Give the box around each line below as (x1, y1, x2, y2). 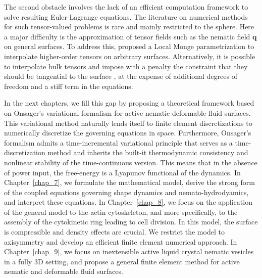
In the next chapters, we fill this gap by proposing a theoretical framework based (4, 98, 254, 108)
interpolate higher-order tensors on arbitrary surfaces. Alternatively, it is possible (4, 51, 255, 61)
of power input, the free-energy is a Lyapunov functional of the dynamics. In (4, 167, 241, 177)
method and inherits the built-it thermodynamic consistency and (47, 147, 248, 158)
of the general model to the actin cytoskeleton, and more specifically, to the (4, 206, 238, 217)
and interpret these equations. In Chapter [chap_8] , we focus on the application (4, 197, 252, 207)
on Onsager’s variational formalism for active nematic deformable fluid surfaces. (4, 107, 251, 118)
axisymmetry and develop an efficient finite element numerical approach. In (4, 236, 237, 247)
